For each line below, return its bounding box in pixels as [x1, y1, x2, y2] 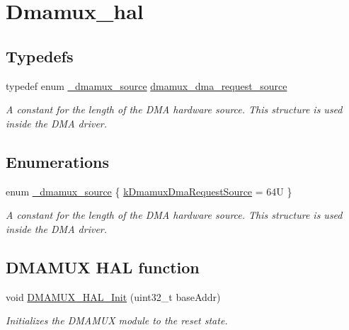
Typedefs [6, 45, 74, 67]
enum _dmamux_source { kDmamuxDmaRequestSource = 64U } [6, 183, 292, 198]
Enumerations [6, 150, 110, 172]
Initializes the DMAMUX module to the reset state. [6, 313, 228, 328]
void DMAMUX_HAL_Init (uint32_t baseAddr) [6, 289, 221, 304]
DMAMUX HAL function [6, 256, 200, 278]
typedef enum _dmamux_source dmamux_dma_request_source [6, 78, 287, 93]
